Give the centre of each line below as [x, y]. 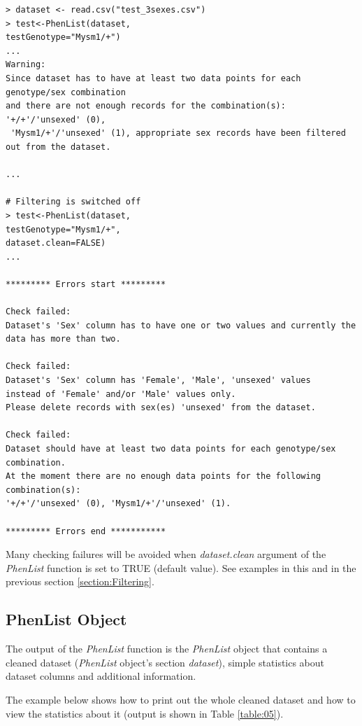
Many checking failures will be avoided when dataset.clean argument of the [166, 554]
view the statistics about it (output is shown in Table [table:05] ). [145, 713]
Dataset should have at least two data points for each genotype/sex [171, 449]
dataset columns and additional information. [101, 676]
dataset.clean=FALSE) [56, 243]
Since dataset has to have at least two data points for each [153, 78]
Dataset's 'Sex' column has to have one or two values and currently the [181, 325]
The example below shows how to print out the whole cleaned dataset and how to [181, 699]
